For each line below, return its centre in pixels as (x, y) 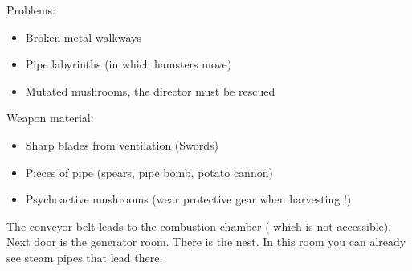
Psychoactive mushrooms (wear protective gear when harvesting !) (188, 199)
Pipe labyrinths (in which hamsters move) (128, 64)
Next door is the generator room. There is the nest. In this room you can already (206, 242)
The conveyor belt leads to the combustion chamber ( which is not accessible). (199, 226)
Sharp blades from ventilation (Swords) (122, 144)
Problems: (31, 10)
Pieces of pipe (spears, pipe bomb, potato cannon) (149, 172)
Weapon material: (50, 118)
